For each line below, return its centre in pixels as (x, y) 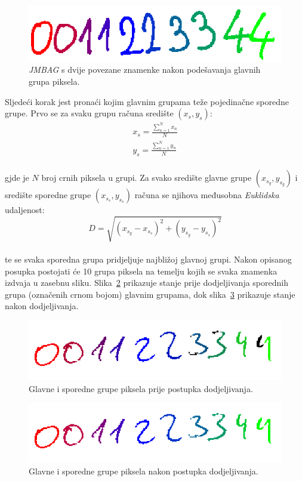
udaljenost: (25, 210)
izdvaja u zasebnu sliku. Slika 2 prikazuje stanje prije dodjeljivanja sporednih (147, 283)
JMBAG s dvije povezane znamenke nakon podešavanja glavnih (145, 70)
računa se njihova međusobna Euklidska (207, 195)
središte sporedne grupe (48, 195)
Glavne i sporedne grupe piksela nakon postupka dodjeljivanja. (144, 471)
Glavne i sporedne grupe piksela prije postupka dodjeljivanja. (141, 388)
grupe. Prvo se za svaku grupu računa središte (89, 113)
